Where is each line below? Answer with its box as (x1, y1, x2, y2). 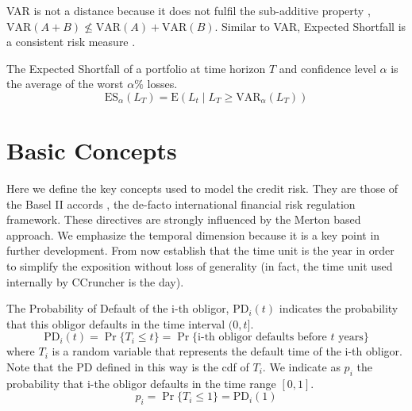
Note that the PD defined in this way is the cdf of (6, 359, 249, 375)
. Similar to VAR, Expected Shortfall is (214, 17, 406, 34)
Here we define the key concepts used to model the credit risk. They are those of (6, 180, 399, 197)
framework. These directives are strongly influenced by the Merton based (6, 211, 361, 228)
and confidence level (279, 60, 376, 76)
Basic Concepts (6, 134, 177, 167)
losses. (147, 75, 178, 92)
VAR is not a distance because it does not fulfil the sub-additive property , (6, 2, 371, 18)
